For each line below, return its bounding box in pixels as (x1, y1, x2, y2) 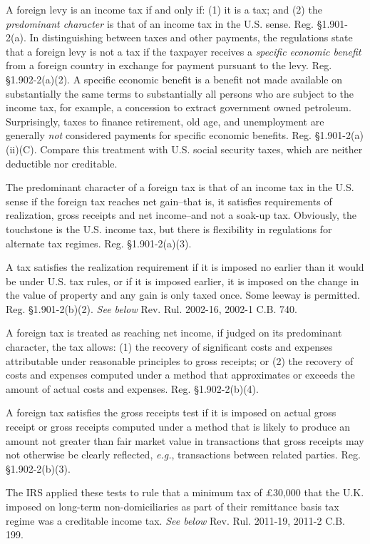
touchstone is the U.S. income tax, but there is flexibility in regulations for (6, 221, 332, 236)
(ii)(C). (6, 141, 37, 156)
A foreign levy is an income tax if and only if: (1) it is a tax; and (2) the (6, 2, 322, 16)
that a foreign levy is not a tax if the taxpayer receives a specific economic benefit (6, 43, 361, 58)
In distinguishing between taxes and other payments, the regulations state (29, 30, 353, 45)
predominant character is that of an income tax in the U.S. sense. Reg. (6, 16, 314, 31)
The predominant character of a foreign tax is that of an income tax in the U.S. (6, 180, 354, 195)
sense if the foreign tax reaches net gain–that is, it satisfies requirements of (6, 193, 332, 208)
